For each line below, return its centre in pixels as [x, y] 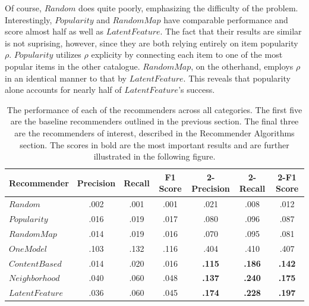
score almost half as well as [54, 31]
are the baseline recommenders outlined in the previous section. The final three [154, 121]
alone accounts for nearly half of [63, 90]
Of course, [23, 8]
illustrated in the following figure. [154, 156]
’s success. [197, 90]
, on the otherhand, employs [242, 66]
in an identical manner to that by [66, 78]
